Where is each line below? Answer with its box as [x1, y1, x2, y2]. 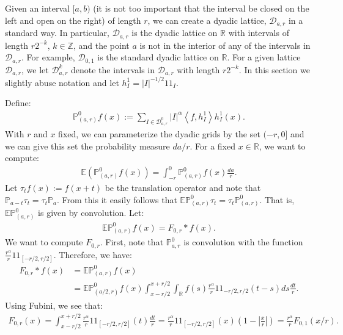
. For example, [21, 51, 75, 63]
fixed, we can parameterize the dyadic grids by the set [58, 127, 260, 140]
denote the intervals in [71, 63, 155, 76]
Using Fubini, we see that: [5, 298, 103, 311]
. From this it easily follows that [57, 193, 177, 206]
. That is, [259, 193, 295, 206]
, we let [21, 63, 49, 76]
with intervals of [228, 26, 289, 39]
